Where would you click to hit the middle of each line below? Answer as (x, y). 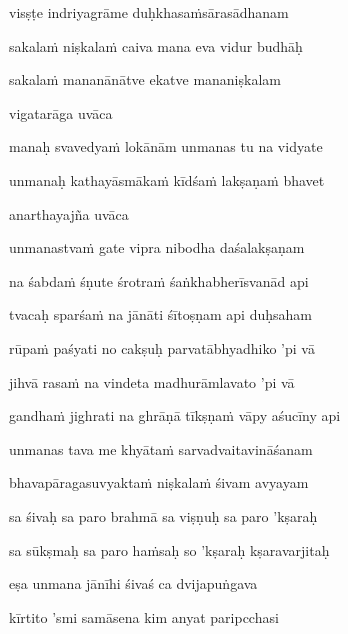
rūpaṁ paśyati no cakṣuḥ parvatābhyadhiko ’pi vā (162, 347)
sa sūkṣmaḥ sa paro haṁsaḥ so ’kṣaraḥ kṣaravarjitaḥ (169, 549)
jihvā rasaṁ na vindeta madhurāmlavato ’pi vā (152, 381)
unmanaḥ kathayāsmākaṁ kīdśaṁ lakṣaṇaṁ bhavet (167, 179)
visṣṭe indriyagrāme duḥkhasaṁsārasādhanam (149, 12)
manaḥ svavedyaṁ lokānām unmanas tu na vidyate (166, 146)
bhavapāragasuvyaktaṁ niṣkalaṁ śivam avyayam (159, 482)
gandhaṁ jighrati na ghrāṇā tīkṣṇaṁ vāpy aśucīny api (175, 415)
